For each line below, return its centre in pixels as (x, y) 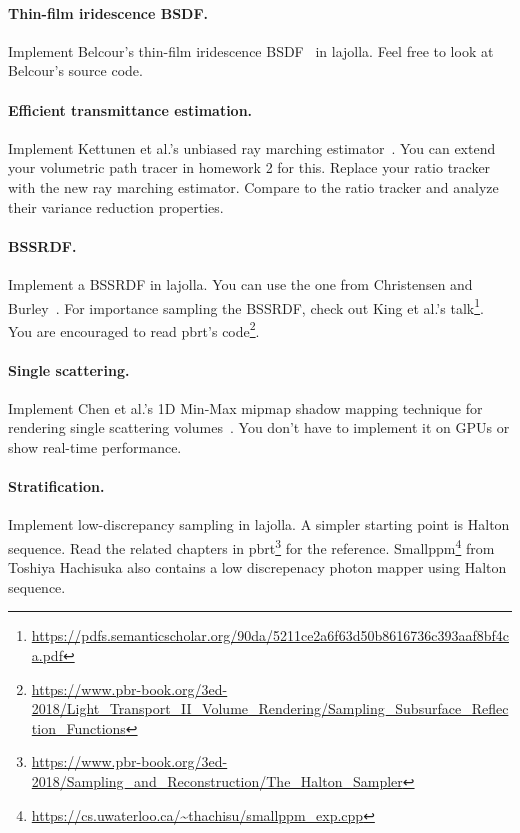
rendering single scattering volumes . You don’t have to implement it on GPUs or (259, 427)
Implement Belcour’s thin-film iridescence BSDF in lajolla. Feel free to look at (251, 50)
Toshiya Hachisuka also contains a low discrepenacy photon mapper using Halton (257, 567)
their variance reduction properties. (116, 206)
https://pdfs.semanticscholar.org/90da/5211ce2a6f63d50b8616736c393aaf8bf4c (270, 635)
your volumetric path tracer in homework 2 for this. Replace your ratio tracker (249, 167)
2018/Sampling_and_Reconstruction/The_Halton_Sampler (217, 781)
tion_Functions (78, 727)
